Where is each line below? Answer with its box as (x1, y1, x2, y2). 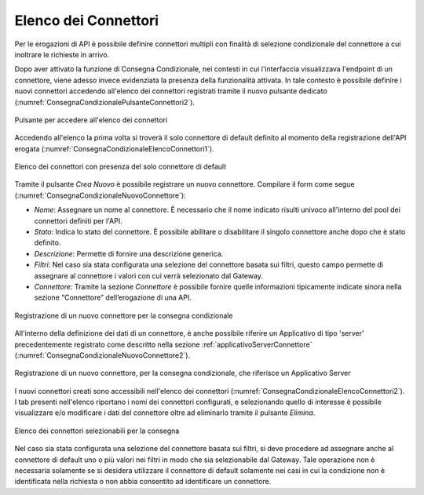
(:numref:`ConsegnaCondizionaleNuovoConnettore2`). (14, 350, 191, 360)
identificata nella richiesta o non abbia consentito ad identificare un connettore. (14, 477, 272, 486)
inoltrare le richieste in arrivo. (14, 49, 110, 59)
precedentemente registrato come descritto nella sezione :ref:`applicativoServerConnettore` (14, 340, 313, 349)
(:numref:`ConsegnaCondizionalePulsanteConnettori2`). (14, 97, 196, 107)
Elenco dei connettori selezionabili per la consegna (14, 426, 180, 435)
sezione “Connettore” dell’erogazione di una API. (34, 293, 192, 302)
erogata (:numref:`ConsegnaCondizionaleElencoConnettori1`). (14, 144, 215, 153)
